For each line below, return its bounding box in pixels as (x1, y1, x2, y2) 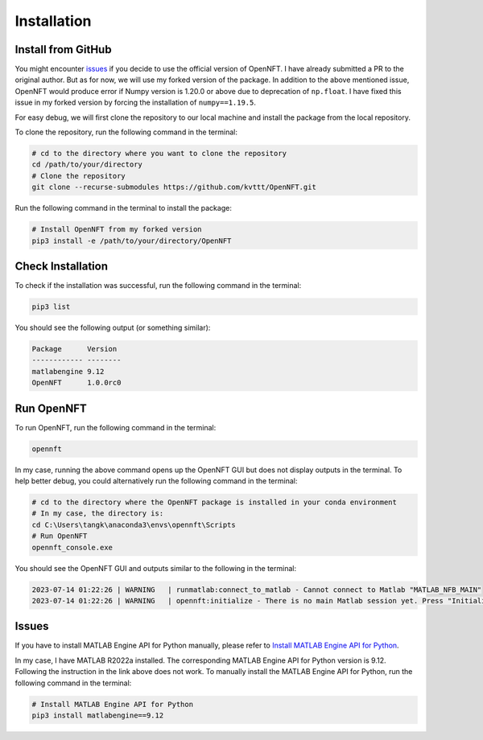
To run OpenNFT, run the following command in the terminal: (14, 422, 217, 432)
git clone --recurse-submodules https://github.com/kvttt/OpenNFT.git (31, 183, 317, 192)
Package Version (31, 344, 118, 353)
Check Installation (14, 259, 109, 273)
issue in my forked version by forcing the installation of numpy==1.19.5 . (14, 97, 257, 108)
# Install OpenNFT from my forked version (31, 225, 202, 234)
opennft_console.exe (31, 543, 113, 552)
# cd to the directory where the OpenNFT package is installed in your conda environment (31, 498, 398, 507)
